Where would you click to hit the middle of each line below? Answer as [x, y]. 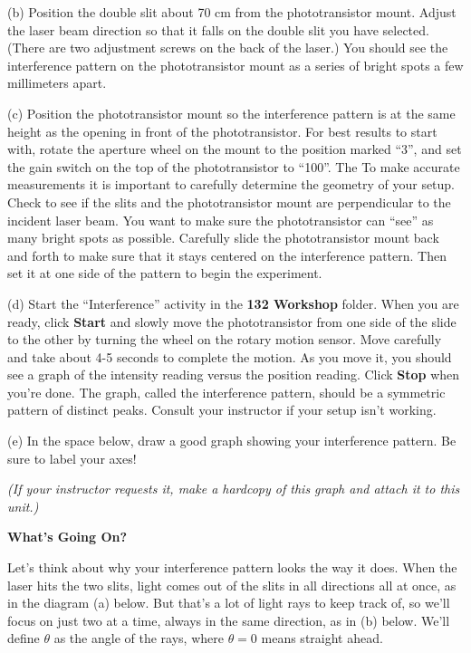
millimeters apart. [57, 83]
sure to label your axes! [72, 458]
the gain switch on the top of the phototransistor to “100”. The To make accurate [234, 166]
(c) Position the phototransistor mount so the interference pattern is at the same [231, 113]
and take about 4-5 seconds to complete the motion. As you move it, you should [230, 356]
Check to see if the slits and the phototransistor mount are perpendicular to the [229, 202]
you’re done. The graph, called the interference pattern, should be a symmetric [226, 392]
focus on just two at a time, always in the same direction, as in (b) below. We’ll [229, 620]
